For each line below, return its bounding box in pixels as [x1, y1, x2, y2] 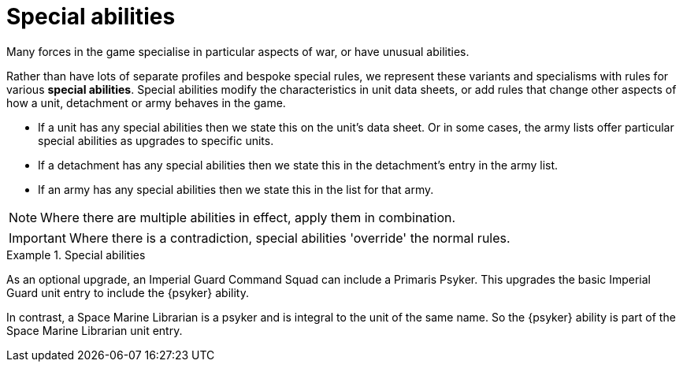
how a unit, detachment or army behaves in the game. [6, 95, 286, 110]
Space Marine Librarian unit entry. [6, 323, 183, 337]
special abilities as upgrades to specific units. [38, 133, 274, 147]
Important [9, 229, 66, 246]
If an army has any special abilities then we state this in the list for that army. [38, 182, 434, 196]
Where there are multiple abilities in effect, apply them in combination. [40, 209, 456, 225]
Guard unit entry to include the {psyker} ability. [6, 285, 249, 299]
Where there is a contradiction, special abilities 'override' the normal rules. [69, 229, 510, 246]
